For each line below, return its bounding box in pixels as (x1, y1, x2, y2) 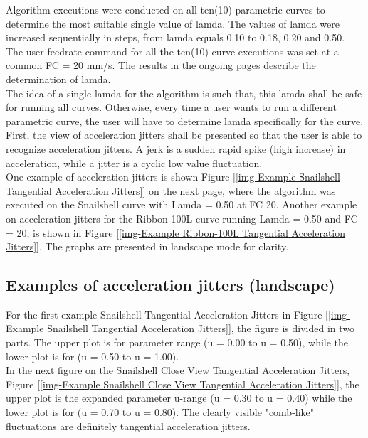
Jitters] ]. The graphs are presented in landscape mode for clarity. (6, 239, 289, 254)
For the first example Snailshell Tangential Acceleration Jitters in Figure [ (6, 306, 328, 321)
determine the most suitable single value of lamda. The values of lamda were (6, 16, 340, 31)
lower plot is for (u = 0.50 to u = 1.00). (6, 348, 179, 363)
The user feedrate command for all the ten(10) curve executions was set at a (6, 43, 339, 58)
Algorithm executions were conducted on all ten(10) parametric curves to (6, 2, 325, 16)
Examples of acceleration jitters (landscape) (6, 274, 335, 296)
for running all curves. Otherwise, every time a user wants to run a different (6, 100, 337, 114)
